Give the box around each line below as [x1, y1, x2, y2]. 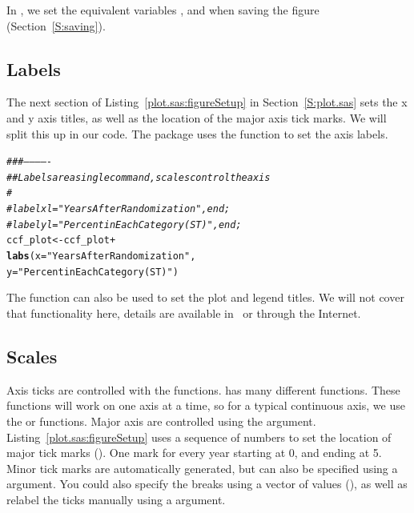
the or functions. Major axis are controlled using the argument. [6, 413, 316, 429]
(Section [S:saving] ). [6, 17, 106, 34]
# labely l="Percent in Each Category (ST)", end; [6, 218, 242, 230]
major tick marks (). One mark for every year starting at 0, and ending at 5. [6, 444, 382, 461]
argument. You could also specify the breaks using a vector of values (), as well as [6, 475, 408, 492]
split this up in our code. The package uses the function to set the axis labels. [6, 125, 388, 142]
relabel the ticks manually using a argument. [6, 491, 226, 507]
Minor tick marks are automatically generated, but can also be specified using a [6, 459, 398, 476]
